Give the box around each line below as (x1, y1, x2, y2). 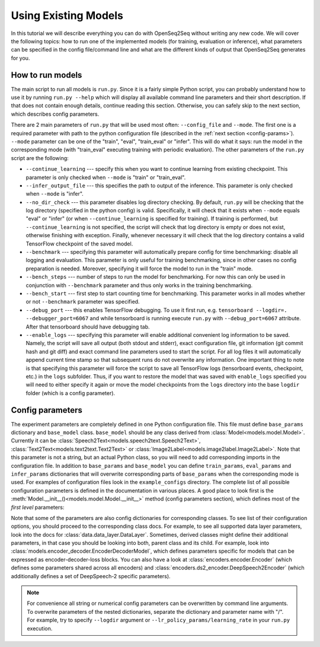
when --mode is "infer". (25, 190, 84, 197)
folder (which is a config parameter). (25, 389, 116, 397)
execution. (27, 624, 53, 632)
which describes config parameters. (11, 110, 100, 117)
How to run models (11, 70, 82, 80)
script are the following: (11, 154, 69, 161)
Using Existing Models (11, 9, 124, 22)
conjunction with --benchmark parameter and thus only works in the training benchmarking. (25, 282, 253, 289)
